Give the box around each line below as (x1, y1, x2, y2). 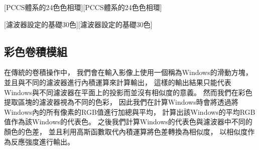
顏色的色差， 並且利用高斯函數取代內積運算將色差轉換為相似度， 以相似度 (4, 126, 248, 136)
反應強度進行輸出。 (11, 136, 74, 146)
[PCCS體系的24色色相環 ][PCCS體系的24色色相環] (4, 2, 162, 12)
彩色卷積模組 (4, 43, 67, 59)
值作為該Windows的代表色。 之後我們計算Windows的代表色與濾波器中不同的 (4, 116, 252, 127)
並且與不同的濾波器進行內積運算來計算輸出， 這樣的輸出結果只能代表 (4, 77, 231, 87)
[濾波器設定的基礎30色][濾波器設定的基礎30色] (4, 19, 153, 29)
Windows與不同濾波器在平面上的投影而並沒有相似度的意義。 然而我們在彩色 (4, 87, 252, 97)
